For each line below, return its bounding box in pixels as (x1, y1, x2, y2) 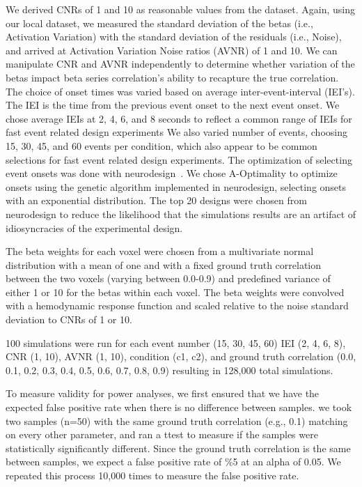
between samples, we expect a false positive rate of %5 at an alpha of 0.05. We (6, 454, 341, 469)
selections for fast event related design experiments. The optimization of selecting (6, 152, 352, 167)
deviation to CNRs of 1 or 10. (6, 312, 132, 327)
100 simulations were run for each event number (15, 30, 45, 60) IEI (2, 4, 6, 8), (6, 335, 346, 350)
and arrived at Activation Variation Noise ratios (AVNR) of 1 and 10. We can (6, 42, 338, 57)
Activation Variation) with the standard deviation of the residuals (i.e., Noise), (6, 29, 342, 44)
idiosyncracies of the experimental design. (6, 220, 183, 235)
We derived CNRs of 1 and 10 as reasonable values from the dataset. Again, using (6, 2, 356, 16)
